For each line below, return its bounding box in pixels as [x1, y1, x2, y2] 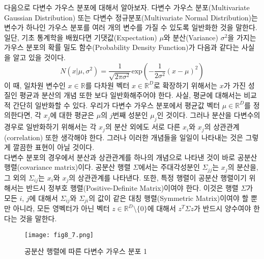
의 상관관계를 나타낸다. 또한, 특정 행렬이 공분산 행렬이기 [69, 172, 247, 183]
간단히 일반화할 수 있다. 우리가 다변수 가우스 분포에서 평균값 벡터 [13, 99, 220, 110]
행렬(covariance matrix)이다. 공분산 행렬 [4, 162, 131, 172]
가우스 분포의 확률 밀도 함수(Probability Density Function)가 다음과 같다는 [4, 42, 240, 53]
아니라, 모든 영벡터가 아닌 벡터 [13, 203, 110, 214]
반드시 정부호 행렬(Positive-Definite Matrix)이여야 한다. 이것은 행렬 [26, 183, 239, 193]
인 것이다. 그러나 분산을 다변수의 [157, 110, 260, 120]
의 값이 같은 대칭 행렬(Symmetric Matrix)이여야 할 [89, 192, 249, 203]
